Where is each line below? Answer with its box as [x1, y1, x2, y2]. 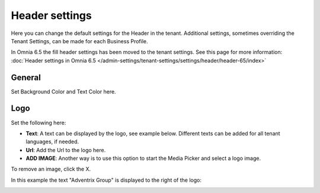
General [11, 72, 41, 82]
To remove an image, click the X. [11, 166, 91, 173]
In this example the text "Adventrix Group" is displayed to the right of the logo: [11, 176, 201, 184]
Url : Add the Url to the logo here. [25, 146, 106, 153]
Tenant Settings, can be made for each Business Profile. [11, 37, 148, 44]
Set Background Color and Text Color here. [11, 88, 116, 95]
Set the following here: [11, 119, 66, 126]
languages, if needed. [25, 138, 79, 145]
